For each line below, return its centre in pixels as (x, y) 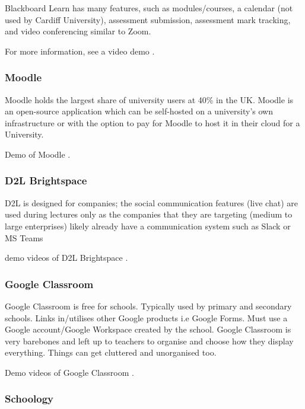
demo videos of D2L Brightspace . (66, 258)
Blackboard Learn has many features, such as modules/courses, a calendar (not (149, 8)
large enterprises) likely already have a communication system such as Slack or (148, 226)
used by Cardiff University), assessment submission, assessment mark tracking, (148, 19)
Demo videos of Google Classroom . (69, 372)
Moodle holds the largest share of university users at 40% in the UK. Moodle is (149, 99)
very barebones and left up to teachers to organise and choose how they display (149, 341)
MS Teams (24, 237)
